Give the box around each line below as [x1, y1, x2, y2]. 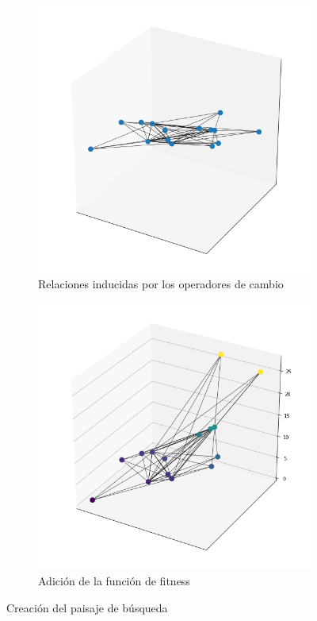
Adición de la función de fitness [38, 572, 190, 588]
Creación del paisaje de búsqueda [6, 599, 168, 615]
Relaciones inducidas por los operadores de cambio [38, 276, 284, 292]
